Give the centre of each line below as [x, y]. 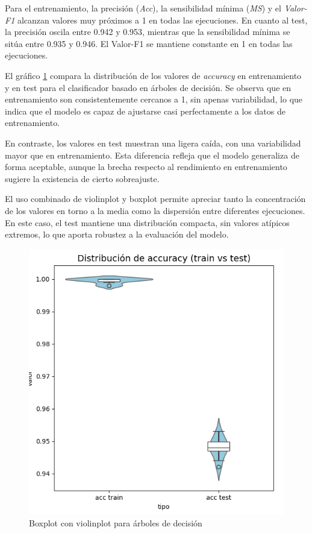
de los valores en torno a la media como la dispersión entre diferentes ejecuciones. [155, 210]
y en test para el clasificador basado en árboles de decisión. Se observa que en [148, 87]
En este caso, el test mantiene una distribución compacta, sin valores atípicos [147, 222]
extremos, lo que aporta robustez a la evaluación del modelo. [117, 234]
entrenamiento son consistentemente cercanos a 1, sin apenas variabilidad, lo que [154, 99]
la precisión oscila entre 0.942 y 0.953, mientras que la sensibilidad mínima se [148, 32]
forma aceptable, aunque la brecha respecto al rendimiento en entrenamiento [146, 167]
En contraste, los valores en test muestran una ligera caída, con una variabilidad [153, 143]
